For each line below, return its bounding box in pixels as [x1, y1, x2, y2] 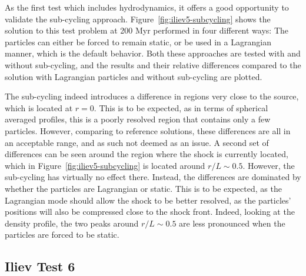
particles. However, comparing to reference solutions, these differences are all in [5, 124, 291, 137]
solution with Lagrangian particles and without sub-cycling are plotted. [5, 70, 262, 82]
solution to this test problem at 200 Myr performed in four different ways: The [5, 24, 288, 36]
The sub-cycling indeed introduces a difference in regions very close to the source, [5, 90, 299, 102]
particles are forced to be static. [5, 228, 119, 241]
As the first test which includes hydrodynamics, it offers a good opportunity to [5, 1, 289, 13]
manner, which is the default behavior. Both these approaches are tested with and [5, 47, 301, 59]
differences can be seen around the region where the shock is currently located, [5, 148, 288, 160]
